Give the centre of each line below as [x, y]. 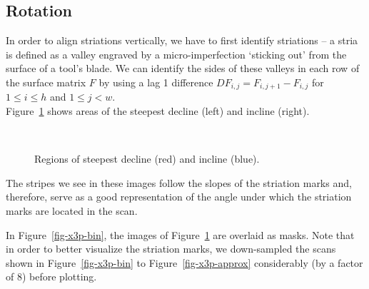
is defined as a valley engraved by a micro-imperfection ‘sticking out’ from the [176, 54]
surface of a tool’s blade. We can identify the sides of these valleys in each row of [183, 68]
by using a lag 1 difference [156, 82]
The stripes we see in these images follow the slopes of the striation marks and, [179, 182]
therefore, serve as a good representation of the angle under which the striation [179, 197]
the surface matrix [46, 82]
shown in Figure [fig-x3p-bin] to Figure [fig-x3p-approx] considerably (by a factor [184, 262]
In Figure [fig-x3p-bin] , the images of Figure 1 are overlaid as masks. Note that [180, 234]
